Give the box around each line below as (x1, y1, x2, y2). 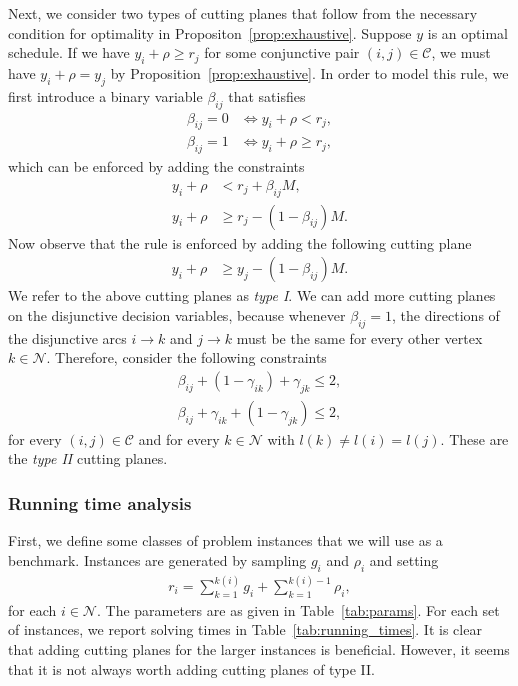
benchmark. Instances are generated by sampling (8, 549, 307, 570)
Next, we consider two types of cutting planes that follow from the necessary (8, 3, 478, 23)
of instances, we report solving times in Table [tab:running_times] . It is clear (8, 619, 482, 640)
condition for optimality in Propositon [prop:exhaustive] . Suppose (8, 22, 412, 43)
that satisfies (228, 85, 306, 106)
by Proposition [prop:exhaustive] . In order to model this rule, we (110, 62, 509, 83)
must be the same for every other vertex (236, 327, 483, 348)
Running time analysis (8, 490, 192, 515)
